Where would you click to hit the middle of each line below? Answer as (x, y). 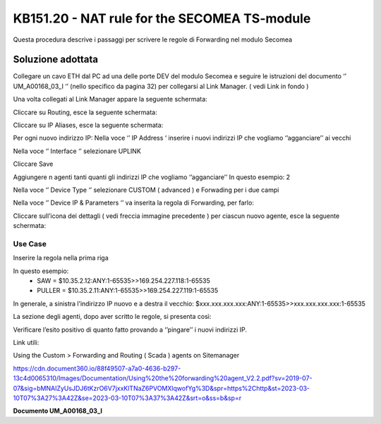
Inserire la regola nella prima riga (61, 258)
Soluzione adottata (56, 60)
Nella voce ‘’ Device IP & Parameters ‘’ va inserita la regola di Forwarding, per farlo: (133, 203)
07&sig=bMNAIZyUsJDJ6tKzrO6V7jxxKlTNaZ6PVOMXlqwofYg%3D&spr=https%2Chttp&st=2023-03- (162, 388)
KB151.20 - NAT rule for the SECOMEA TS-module (162, 18)
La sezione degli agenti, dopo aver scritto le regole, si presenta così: (112, 317)
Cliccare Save (33, 164)
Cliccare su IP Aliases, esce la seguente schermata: (88, 125)
